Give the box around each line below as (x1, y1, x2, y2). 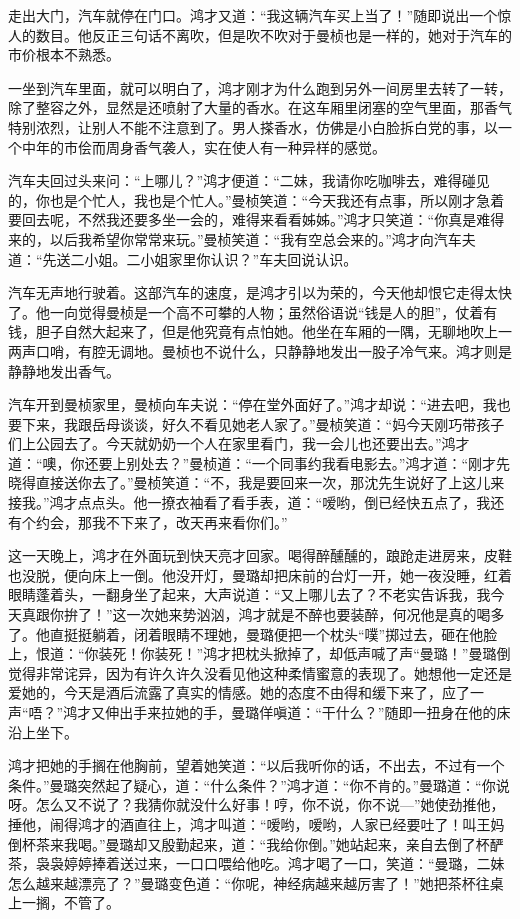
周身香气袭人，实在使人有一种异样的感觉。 (105, 136, 386, 157)
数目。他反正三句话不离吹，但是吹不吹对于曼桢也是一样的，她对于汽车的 (35, 24, 512, 45)
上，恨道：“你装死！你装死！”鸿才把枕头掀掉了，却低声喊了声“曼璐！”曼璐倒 (8, 643, 511, 664)
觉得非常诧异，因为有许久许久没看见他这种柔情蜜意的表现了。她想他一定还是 (8, 662, 512, 683)
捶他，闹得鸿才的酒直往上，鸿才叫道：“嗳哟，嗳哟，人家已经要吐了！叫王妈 (8, 813, 505, 834)
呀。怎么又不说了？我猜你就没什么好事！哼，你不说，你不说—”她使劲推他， (8, 794, 505, 815)
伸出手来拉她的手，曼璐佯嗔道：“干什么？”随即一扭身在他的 (105, 702, 497, 722)
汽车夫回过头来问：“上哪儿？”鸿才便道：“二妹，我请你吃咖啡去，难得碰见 (8, 170, 490, 191)
